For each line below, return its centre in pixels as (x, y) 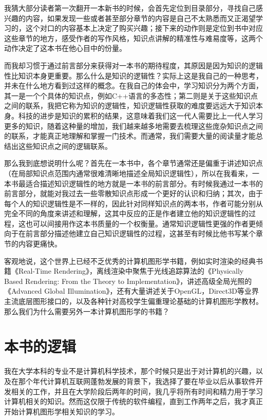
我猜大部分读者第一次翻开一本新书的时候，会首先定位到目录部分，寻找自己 (130, 8)
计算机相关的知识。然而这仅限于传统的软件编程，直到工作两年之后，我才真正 (133, 401)
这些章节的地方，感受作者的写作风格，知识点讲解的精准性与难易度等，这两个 (133, 38)
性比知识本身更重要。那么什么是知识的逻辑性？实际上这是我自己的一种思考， (133, 75)
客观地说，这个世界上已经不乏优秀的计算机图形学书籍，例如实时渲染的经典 (130, 261)
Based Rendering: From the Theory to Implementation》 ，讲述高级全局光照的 (128, 281)
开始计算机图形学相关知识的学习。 (62, 411)
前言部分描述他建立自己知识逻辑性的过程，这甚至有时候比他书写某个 (140, 233)
